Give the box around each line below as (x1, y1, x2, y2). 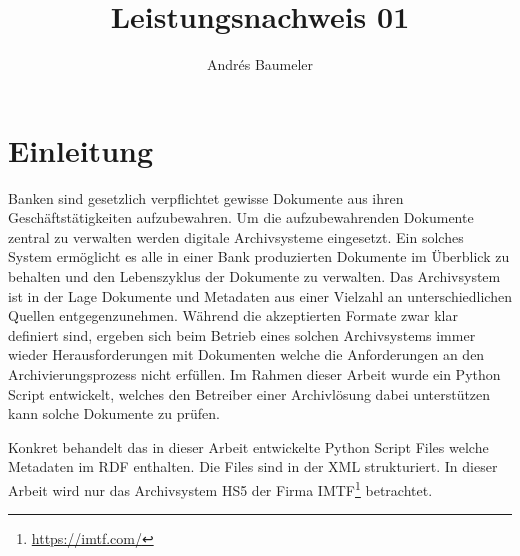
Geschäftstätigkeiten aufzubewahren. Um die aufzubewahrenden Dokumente (8, 207, 474, 228)
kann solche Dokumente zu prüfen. (8, 403, 220, 424)
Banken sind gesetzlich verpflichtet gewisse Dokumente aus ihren (8, 187, 404, 208)
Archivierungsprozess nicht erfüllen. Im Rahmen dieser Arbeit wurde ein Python (8, 364, 501, 384)
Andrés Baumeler (206, 54, 314, 75)
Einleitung (8, 129, 154, 170)
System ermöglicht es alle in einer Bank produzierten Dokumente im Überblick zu (8, 246, 510, 267)
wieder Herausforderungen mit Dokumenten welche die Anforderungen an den (8, 344, 485, 365)
